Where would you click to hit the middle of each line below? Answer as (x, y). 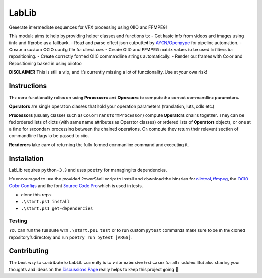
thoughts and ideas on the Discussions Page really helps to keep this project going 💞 (94, 269)
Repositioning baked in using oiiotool (46, 63)
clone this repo (36, 195)
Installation (26, 158)
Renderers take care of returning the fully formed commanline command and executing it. (99, 145)
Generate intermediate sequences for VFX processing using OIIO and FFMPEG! (88, 27)
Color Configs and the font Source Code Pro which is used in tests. (76, 186)
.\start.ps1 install (46, 202)
